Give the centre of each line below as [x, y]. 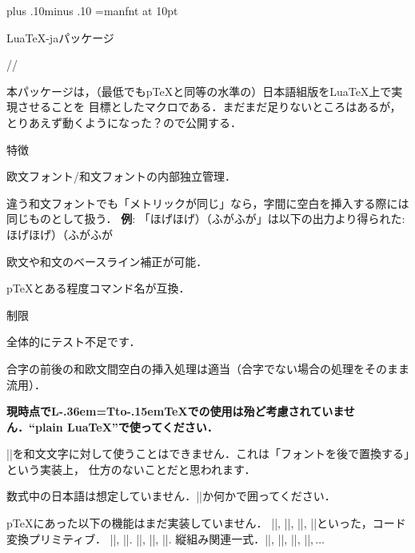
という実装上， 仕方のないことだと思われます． [131, 469]
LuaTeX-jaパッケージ [60, 37]
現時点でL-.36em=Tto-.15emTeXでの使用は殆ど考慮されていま [175, 411]
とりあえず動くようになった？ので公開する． [124, 122]
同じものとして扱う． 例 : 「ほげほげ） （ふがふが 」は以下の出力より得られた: [206, 219]
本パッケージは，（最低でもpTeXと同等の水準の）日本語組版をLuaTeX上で [199, 91]
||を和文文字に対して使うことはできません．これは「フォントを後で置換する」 [208, 454]
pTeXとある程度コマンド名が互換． [98, 288]
